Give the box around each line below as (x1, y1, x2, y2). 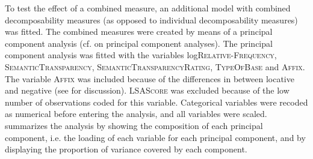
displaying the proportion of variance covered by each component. (5, 143, 247, 155)
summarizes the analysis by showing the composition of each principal (5, 119, 263, 131)
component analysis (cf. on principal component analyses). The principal (5, 37, 273, 49)
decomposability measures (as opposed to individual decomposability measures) (5, 13, 298, 26)
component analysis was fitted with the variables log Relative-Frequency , (5, 49, 277, 61)
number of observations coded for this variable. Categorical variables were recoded (5, 95, 308, 108)
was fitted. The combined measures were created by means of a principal (5, 25, 273, 38)
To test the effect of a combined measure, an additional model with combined (5, 2, 291, 14)
